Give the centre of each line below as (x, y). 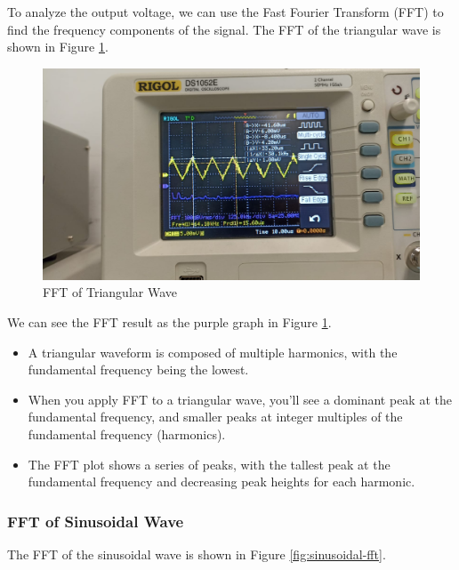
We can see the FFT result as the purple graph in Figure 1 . (169, 322)
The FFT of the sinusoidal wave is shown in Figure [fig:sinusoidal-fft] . (197, 554)
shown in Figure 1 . (58, 47)
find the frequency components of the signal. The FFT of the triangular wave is (224, 29)
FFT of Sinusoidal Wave (96, 521)
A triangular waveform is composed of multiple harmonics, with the (213, 352)
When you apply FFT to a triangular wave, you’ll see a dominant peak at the (240, 399)
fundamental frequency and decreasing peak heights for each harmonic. (221, 482)
